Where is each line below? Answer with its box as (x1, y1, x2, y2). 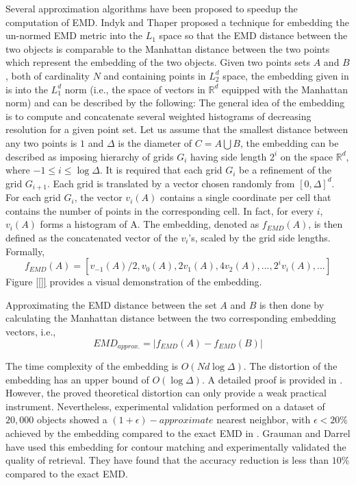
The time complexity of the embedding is (5, 358, 179, 372)
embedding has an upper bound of (5, 372, 149, 386)
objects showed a (36, 412, 107, 427)
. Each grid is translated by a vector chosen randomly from (47, 176, 295, 190)
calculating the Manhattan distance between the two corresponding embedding (5, 311, 336, 325)
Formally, (5, 244, 45, 258)
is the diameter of (118, 135, 192, 150)
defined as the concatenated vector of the (5, 230, 178, 244)
